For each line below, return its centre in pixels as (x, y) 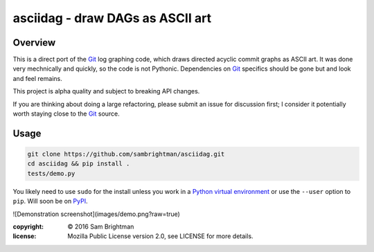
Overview (34, 43)
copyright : (28, 226)
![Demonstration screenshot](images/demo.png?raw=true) (96, 214)
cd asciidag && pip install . (79, 164)
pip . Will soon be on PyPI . (50, 201)
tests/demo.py (51, 173)
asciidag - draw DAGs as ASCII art (112, 18)
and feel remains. (37, 78)
